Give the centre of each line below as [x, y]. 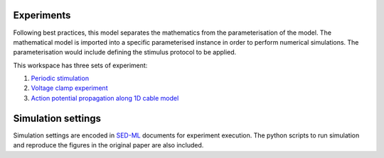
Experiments [42, 15]
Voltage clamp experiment [69, 88]
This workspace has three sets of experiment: [80, 65]
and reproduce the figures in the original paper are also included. [108, 145]
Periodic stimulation [60, 79]
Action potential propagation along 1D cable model [105, 98]
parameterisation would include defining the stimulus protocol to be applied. [125, 52]
